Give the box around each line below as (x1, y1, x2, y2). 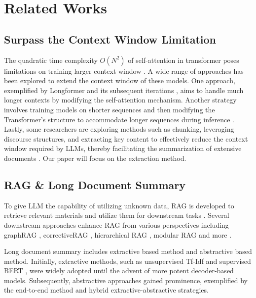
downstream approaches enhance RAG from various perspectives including (4, 219, 229, 230)
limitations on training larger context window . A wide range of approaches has (4, 65, 244, 76)
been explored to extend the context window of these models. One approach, (4, 75, 235, 86)
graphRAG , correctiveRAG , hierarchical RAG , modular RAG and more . (4, 229, 232, 240)
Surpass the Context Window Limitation (4, 31, 217, 47)
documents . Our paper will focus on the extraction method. (4, 152, 186, 163)
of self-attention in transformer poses (128, 54, 239, 65)
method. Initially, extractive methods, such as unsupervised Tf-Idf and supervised (4, 255, 251, 266)
